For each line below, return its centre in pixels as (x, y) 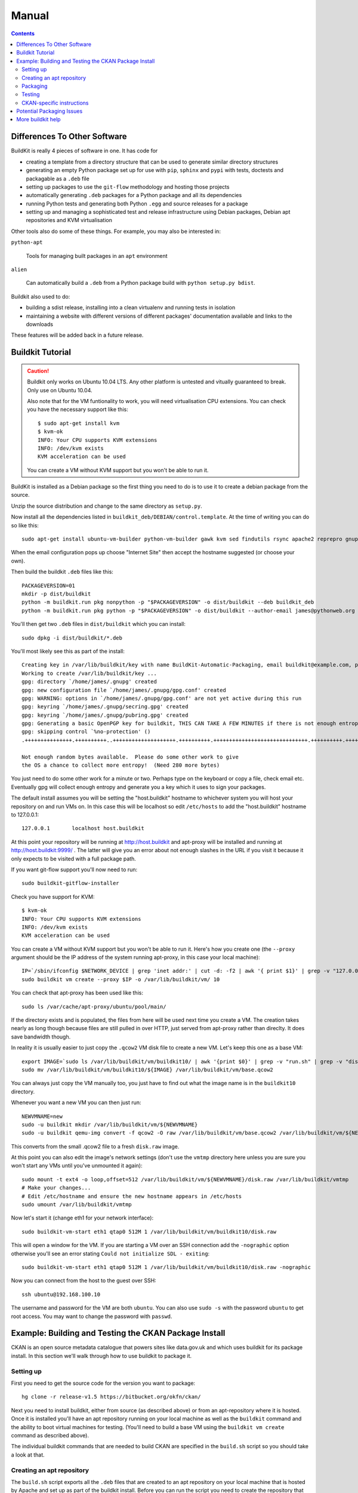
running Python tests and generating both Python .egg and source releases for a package (137, 204)
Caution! (38, 371)
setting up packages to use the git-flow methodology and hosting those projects (128, 187)
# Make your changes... (56, 1188)
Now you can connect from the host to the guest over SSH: (84, 1280)
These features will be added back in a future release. (77, 335)
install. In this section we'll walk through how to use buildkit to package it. (101, 1356)
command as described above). (50, 1435)
